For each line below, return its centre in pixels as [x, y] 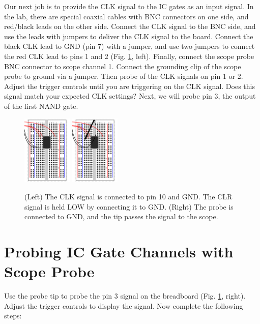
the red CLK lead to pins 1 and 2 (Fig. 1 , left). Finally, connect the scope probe [129, 56]
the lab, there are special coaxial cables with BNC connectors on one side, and [126, 16]
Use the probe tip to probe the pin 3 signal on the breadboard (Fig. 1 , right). [125, 296]
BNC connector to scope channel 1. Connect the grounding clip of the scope [123, 66]
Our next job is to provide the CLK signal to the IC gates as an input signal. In [129, 6]
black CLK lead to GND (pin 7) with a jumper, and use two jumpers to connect [129, 46]
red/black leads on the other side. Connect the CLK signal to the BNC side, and [130, 26]
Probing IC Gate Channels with [119, 252]
